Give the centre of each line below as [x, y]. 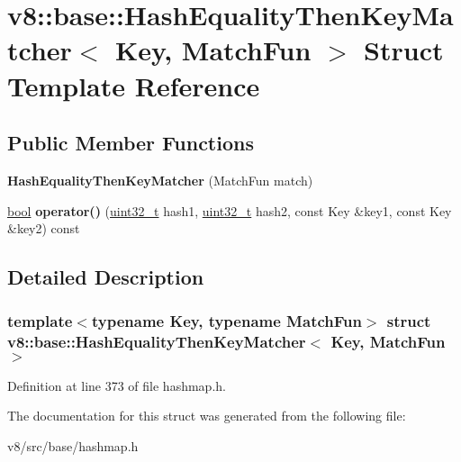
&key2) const [44, 228]
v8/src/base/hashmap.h [73, 445]
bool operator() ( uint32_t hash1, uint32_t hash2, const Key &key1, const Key [230, 210]
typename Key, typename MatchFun [226, 321]
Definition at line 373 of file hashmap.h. [117, 385]
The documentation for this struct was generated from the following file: [207, 416]
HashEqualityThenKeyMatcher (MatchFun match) [160, 180]
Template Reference [134, 85]
